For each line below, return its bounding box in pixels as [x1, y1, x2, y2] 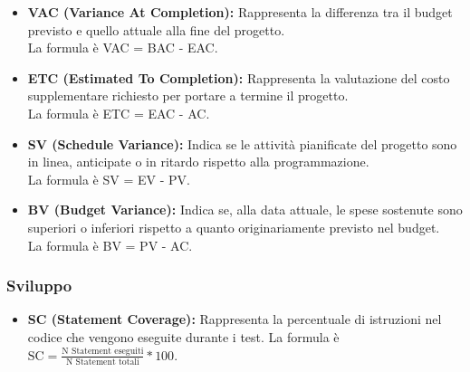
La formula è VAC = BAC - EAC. [27, 38, 218, 57]
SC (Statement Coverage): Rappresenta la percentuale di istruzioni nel [27, 310, 442, 329]
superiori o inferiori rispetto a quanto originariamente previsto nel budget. [27, 217, 440, 236]
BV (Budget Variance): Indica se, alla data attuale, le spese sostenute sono [27, 200, 463, 219]
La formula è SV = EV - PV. [27, 169, 190, 188]
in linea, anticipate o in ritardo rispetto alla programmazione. [27, 152, 369, 171]
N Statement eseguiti [62, 347, 144, 357]
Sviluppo [6, 274, 72, 297]
